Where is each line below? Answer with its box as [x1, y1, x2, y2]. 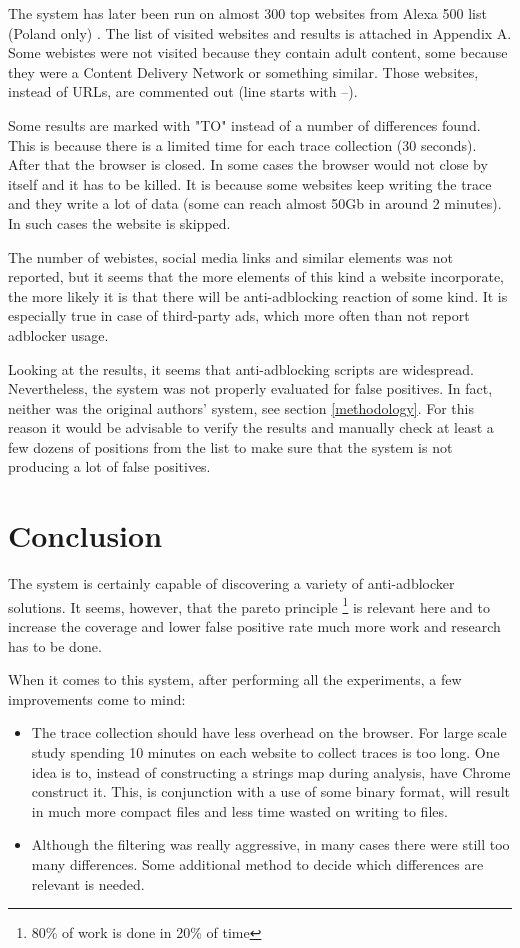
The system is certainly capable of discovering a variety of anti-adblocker [8, 573, 455, 594]
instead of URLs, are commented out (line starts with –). [8, 81, 358, 102]
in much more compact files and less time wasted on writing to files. [31, 800, 448, 821]
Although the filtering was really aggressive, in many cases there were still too [31, 834, 510, 855]
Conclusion [8, 515, 163, 556]
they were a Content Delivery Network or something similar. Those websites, [8, 61, 479, 82]
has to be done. [8, 635, 102, 656]
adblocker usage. [8, 324, 109, 345]
